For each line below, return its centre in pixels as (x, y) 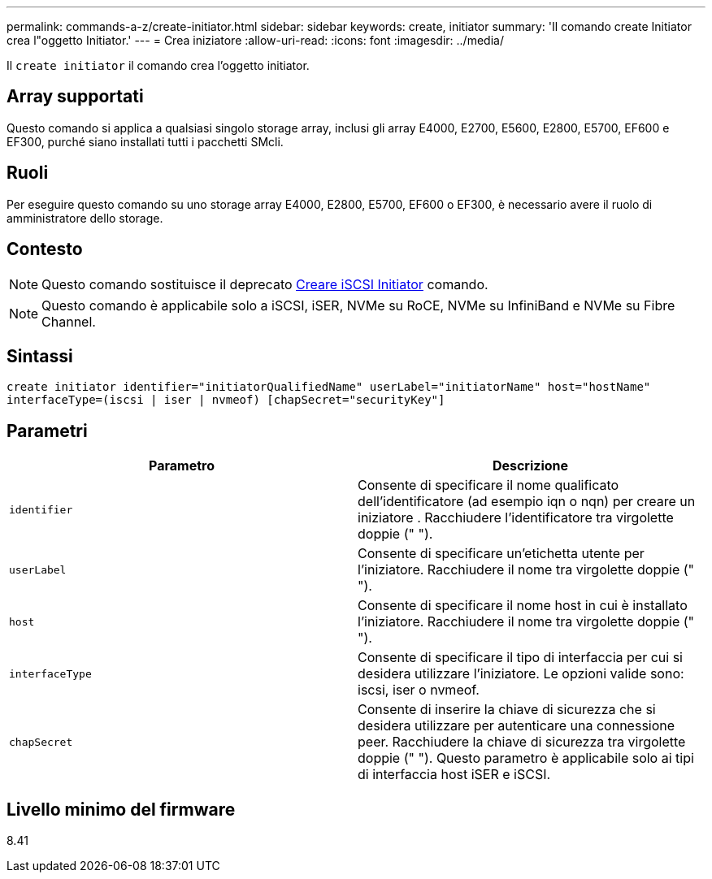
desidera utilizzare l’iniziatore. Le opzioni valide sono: (521, 674)
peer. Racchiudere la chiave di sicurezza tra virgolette (522, 742)
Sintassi (40, 356)
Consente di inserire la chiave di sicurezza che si (507, 710)
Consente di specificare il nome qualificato (488, 485)
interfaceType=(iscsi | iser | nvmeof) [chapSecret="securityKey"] (226, 400)
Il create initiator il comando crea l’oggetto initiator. (158, 65)
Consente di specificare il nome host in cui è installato (523, 606)
